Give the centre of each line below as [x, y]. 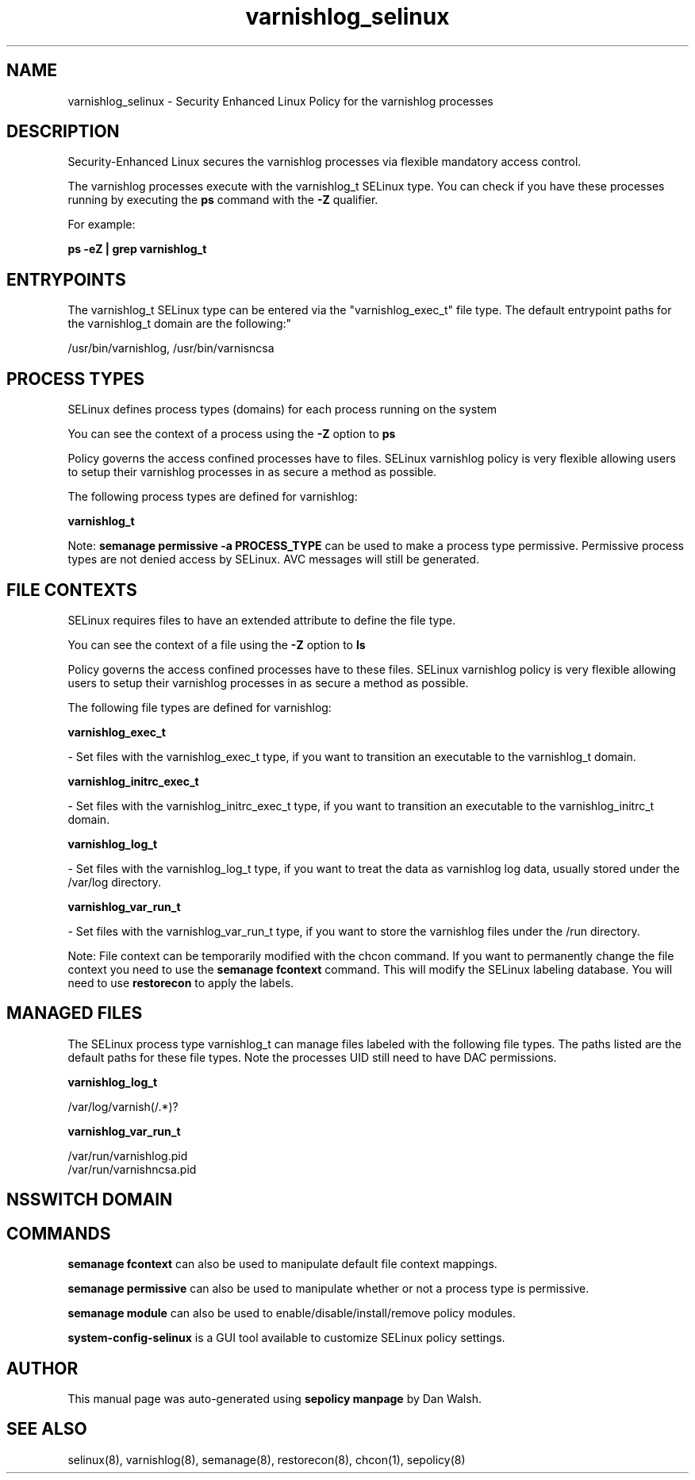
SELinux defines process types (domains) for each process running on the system [282, 409]
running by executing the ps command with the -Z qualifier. [223, 200]
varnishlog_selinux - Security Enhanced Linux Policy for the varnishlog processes [280, 101]
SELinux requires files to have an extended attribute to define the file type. [262, 620]
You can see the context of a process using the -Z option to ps [232, 434]
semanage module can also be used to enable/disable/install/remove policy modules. [292, 1313]
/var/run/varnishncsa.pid [132, 1169]
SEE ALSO [47, 1429]
